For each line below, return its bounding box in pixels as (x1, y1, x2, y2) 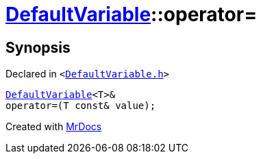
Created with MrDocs (5, 121, 102, 133)
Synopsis (5, 38, 71, 56)
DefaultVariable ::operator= (5, 3, 258, 26)
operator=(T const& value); (5, 100, 156, 112)
